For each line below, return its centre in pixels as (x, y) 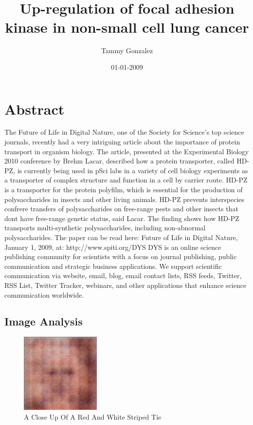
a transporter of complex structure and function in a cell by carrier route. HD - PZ (126, 180)
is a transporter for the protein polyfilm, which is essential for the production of (124, 189)
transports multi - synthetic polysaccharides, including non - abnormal (105, 228)
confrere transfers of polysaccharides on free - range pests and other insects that (121, 209)
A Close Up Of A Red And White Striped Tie (93, 416)
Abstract (35, 109)
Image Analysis (44, 321)
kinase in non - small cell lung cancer (127, 27)
